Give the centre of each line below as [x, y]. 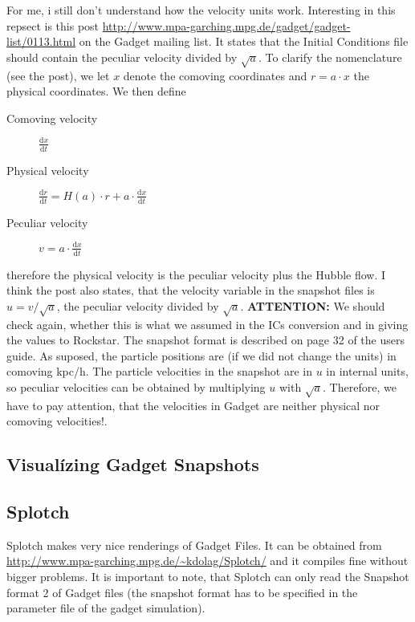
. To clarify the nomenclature [330, 57]
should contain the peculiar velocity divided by [122, 57]
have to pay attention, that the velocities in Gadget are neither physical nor [193, 405]
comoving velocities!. [57, 421]
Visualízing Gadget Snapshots [133, 464]
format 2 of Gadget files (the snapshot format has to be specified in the [182, 592]
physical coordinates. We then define [96, 91]
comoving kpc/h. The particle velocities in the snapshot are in [160, 371]
